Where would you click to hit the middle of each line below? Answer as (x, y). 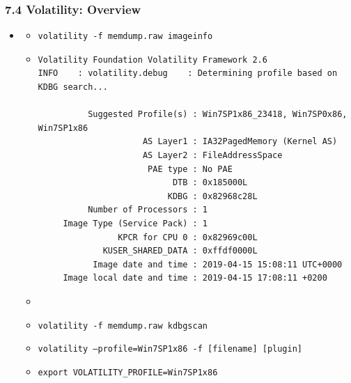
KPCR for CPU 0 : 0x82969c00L (188, 237)
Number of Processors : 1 (148, 210)
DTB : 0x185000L (210, 183)
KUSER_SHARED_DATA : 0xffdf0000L (180, 251)
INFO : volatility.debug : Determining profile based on (188, 73)
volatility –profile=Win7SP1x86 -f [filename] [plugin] (170, 349)
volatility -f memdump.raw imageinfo (125, 37)
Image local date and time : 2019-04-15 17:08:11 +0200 (195, 278)
